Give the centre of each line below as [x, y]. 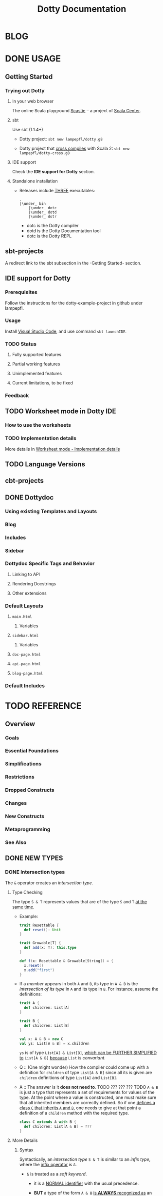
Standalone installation [35, 181]
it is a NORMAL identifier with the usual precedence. [86, 1183]
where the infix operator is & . [48, 1165]
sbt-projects [24, 251]
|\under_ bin [33, 204]
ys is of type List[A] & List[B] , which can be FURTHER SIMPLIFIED [88, 1053]
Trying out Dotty [25, 90]
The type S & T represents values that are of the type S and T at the [80, 901]
